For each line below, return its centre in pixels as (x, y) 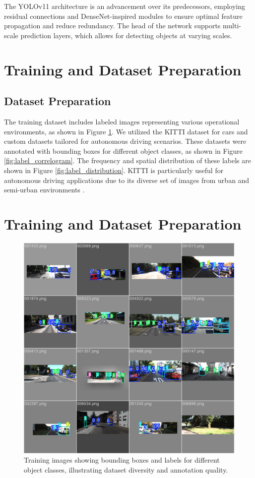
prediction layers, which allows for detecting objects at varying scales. (126, 35)
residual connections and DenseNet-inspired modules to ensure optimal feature (123, 16)
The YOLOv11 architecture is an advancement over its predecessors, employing (125, 6)
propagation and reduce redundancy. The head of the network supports (112, 26)
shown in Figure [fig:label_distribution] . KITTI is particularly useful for (114, 170)
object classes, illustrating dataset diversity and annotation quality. (126, 470)
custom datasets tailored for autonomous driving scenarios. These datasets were (125, 141)
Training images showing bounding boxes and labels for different (122, 460)
